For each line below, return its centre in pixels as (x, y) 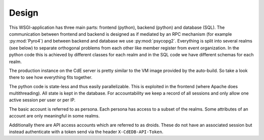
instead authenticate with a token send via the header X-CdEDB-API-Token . (86, 132)
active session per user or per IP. (42, 100)
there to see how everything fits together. (51, 77)
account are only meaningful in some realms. (55, 116)
